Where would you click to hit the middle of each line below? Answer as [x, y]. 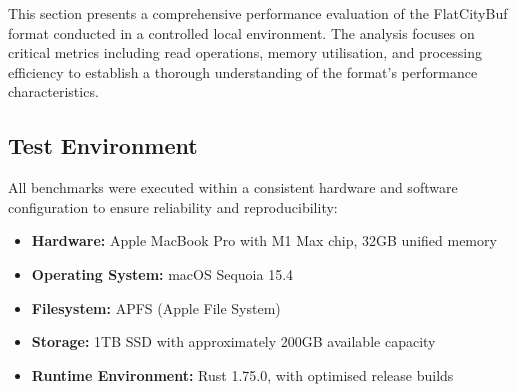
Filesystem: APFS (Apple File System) [156, 307]
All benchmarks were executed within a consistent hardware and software [233, 187]
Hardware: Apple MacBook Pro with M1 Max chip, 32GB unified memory [264, 240]
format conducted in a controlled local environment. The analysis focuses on [241, 32]
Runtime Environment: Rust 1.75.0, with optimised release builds [242, 374]
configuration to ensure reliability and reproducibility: [173, 206]
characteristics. [53, 91]
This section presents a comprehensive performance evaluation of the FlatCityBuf [258, 13]
